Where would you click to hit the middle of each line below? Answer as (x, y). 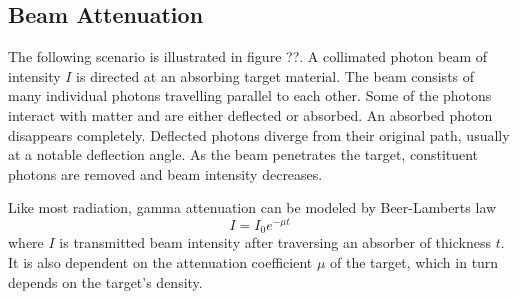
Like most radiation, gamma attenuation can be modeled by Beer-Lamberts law (252, 207)
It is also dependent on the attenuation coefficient (160, 262)
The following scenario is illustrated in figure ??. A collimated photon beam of (248, 56)
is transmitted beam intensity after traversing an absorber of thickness (275, 242)
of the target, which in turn (414, 262)
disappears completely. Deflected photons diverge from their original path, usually (259, 134)
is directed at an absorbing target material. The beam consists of (275, 75)
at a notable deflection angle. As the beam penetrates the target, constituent (243, 154)
